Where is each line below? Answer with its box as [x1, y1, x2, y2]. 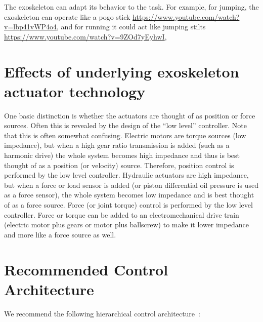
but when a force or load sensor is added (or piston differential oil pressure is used [4, 179, 258, 190]
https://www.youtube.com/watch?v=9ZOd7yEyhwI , [4, 31, 167, 42]
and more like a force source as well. [4, 229, 116, 239]
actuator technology [4, 80, 146, 101]
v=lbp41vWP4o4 [4, 21, 57, 32]
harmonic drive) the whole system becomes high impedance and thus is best [4, 150, 240, 160]
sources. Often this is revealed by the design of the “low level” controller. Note [4, 120, 247, 131]
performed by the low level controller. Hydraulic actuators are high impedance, [4, 170, 249, 180]
